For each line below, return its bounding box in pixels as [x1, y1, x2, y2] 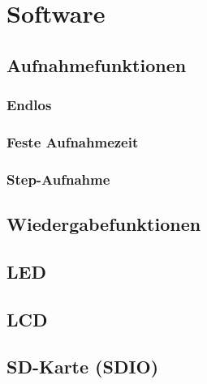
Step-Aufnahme [6, 169, 110, 189]
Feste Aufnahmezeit [6, 131, 139, 151]
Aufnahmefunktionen [6, 52, 187, 77]
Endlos [6, 95, 52, 115]
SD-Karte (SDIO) [6, 354, 159, 379]
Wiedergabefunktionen [6, 211, 201, 237]
